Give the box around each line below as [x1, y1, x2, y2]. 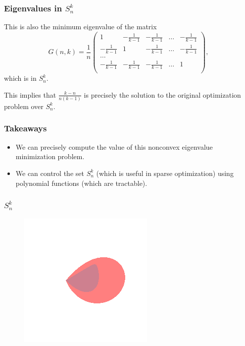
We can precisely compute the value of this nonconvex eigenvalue [15, 141, 213, 152]
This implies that [4, 89, 56, 100]
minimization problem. [15, 151, 85, 162]
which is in [4, 73, 37, 83]
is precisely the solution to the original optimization [84, 89, 241, 100]
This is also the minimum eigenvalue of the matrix [4, 21, 157, 32]
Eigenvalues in [4, 1, 62, 14]
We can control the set [15, 168, 84, 178]
